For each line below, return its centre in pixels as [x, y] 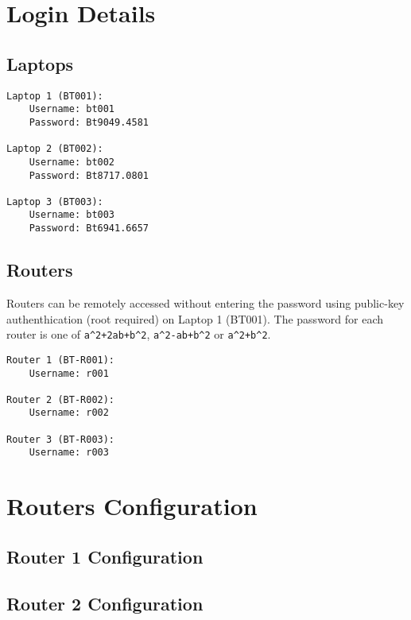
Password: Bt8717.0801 [89, 175]
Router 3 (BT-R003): [61, 439]
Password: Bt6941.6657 [89, 229]
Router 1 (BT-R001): [61, 360]
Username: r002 [69, 413]
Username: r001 [69, 373]
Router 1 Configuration [105, 556]
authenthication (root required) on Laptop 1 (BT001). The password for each [195, 318]
